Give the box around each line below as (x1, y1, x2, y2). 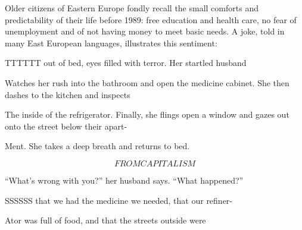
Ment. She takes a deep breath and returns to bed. (5, 140, 190, 152)
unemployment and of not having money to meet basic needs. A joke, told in (5, 25, 285, 37)
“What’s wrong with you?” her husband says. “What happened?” (5, 174, 244, 186)
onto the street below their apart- (5, 119, 127, 132)
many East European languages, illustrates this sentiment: (5, 36, 217, 49)
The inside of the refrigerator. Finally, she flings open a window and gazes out (5, 108, 289, 121)
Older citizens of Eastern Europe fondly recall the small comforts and (5, 2, 259, 14)
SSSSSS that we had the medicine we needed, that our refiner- (5, 194, 233, 206)
